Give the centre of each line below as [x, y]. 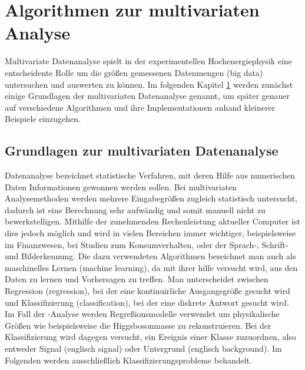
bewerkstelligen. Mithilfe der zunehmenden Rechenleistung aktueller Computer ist [152, 221]
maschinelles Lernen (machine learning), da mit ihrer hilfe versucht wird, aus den [151, 267]
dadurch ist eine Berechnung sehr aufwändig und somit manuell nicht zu [135, 209]
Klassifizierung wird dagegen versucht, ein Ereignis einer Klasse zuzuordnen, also [150, 337]
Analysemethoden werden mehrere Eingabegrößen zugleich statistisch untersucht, [151, 198]
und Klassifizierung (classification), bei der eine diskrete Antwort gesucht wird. [147, 302]
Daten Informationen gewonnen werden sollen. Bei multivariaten [121, 186]
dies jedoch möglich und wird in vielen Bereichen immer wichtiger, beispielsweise [150, 233]
